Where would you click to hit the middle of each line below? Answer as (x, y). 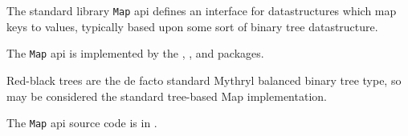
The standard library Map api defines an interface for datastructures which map (202, 10)
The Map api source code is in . (82, 123)
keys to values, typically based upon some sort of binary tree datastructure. (192, 26)
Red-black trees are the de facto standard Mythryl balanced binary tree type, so (204, 80)
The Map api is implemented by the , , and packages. (135, 53)
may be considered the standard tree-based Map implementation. (167, 96)
